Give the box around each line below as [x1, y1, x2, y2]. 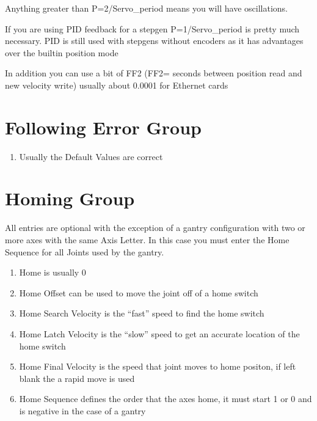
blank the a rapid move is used [19, 372, 135, 384]
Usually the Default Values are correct [19, 150, 163, 163]
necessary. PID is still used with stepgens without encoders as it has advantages [5, 34, 304, 47]
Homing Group [5, 186, 135, 211]
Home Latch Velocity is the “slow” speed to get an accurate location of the [19, 327, 300, 340]
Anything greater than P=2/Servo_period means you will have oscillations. [5, 2, 288, 14]
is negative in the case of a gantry [19, 404, 146, 417]
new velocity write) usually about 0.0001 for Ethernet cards [5, 78, 228, 91]
